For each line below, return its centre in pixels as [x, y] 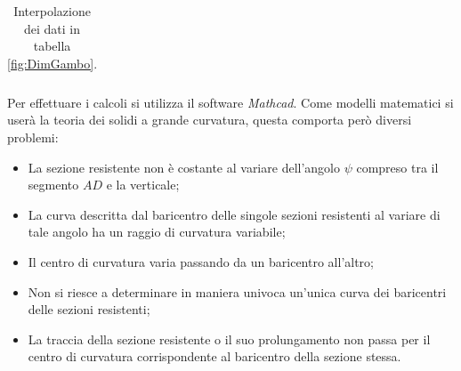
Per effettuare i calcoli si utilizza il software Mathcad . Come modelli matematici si [230, 102]
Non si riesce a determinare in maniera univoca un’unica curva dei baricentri [237, 291]
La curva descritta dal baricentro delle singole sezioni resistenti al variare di [234, 214]
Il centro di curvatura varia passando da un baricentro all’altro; [201, 262]
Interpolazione [52, 11]
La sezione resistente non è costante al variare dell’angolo [184, 167]
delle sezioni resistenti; [89, 309]
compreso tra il [397, 167]
